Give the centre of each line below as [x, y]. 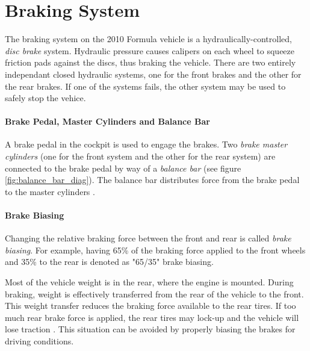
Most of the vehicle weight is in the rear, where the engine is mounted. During [149, 282]
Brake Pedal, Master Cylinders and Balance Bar [107, 121]
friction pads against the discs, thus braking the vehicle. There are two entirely [150, 62]
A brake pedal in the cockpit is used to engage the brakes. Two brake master [146, 144]
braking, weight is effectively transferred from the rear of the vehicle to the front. [154, 294]
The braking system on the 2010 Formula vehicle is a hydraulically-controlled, [148, 39]
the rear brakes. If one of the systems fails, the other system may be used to [145, 86]
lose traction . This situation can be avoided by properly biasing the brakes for [150, 329]
